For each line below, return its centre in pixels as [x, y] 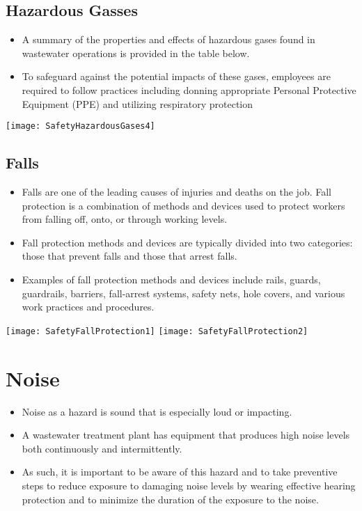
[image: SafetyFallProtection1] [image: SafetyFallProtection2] [157, 331]
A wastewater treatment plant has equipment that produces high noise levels [186, 435]
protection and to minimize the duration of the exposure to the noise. [170, 499]
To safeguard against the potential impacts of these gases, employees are [176, 76]
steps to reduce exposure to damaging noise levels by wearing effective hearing [189, 485]
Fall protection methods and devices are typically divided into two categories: [187, 242]
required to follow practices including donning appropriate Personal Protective [189, 89]
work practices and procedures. [88, 307]
